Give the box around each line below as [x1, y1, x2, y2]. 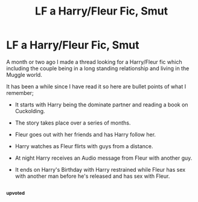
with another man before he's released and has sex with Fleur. [14, 172, 170, 180]
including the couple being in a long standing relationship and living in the [6, 65, 190, 72]
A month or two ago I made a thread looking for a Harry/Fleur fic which [6, 58, 182, 65]
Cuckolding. [14, 107, 45, 114]
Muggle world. [6, 71, 42, 78]
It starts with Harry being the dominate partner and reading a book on [14, 101, 188, 108]
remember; [6, 89, 34, 96]
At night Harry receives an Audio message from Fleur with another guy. [14, 154, 193, 161]
